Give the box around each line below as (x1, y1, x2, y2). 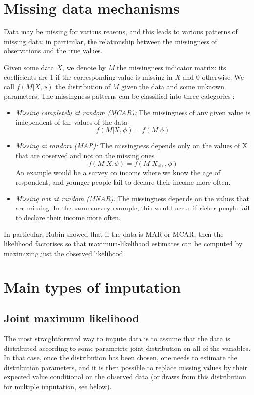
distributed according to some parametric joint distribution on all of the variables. (4, 343, 251, 353)
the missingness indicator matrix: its (117, 62, 226, 72)
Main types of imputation (4, 277, 181, 297)
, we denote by (62, 62, 106, 72)
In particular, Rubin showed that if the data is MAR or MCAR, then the (4, 229, 224, 239)
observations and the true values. (4, 46, 103, 56)
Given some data (4, 62, 54, 72)
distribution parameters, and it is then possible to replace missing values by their (4, 362, 248, 372)
